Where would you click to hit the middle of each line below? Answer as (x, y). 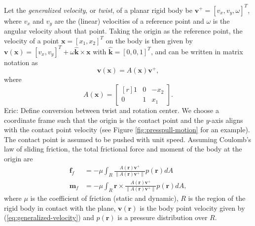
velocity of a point (32, 40)
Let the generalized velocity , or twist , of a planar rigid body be (98, 10)
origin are (18, 158)
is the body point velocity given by (192, 207)
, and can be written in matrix (197, 51)
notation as (21, 62)
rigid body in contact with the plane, (60, 207)
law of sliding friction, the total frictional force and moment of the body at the (123, 149)
